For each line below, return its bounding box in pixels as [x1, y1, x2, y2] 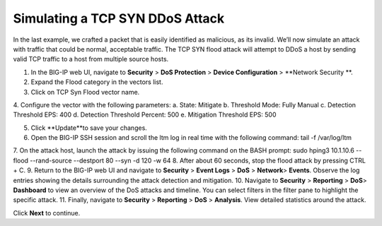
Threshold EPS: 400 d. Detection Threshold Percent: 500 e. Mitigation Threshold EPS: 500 [13, 110, 277, 119]
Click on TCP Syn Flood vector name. [30, 88, 140, 96]
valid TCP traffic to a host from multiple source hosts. [13, 55, 169, 64]
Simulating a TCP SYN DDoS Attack [13, 11, 225, 26]
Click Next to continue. [13, 208, 81, 217]
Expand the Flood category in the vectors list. [30, 78, 163, 86]
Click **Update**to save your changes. [30, 124, 148, 132]
